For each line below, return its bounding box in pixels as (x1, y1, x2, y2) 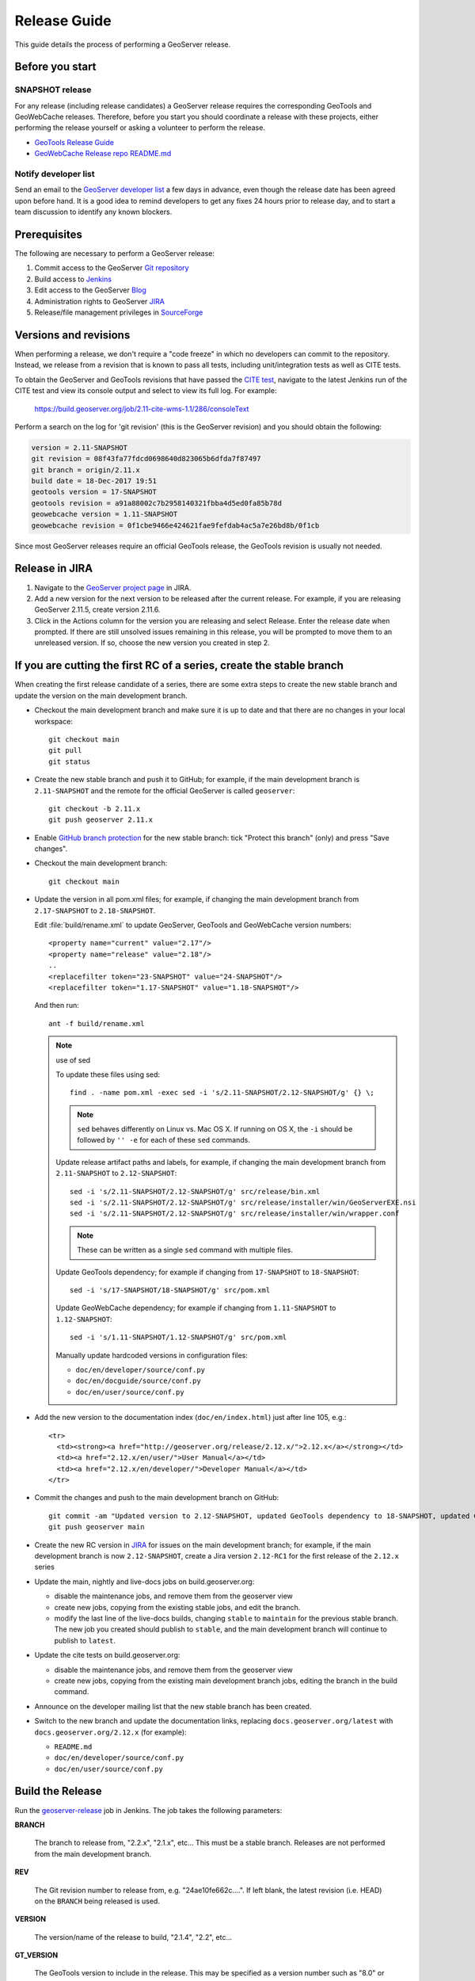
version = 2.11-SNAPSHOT (31, 443, 128, 452)
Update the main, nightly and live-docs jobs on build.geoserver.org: (34, 1577, 255, 1586)
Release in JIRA (14, 562, 93, 575)
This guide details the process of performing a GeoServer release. (14, 40, 231, 49)
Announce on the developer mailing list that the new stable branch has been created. (34, 1701, 312, 1711)
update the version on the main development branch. (14, 690, 188, 700)
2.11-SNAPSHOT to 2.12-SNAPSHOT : (55, 1169, 177, 1178)
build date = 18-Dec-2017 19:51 (31, 476, 158, 486)
